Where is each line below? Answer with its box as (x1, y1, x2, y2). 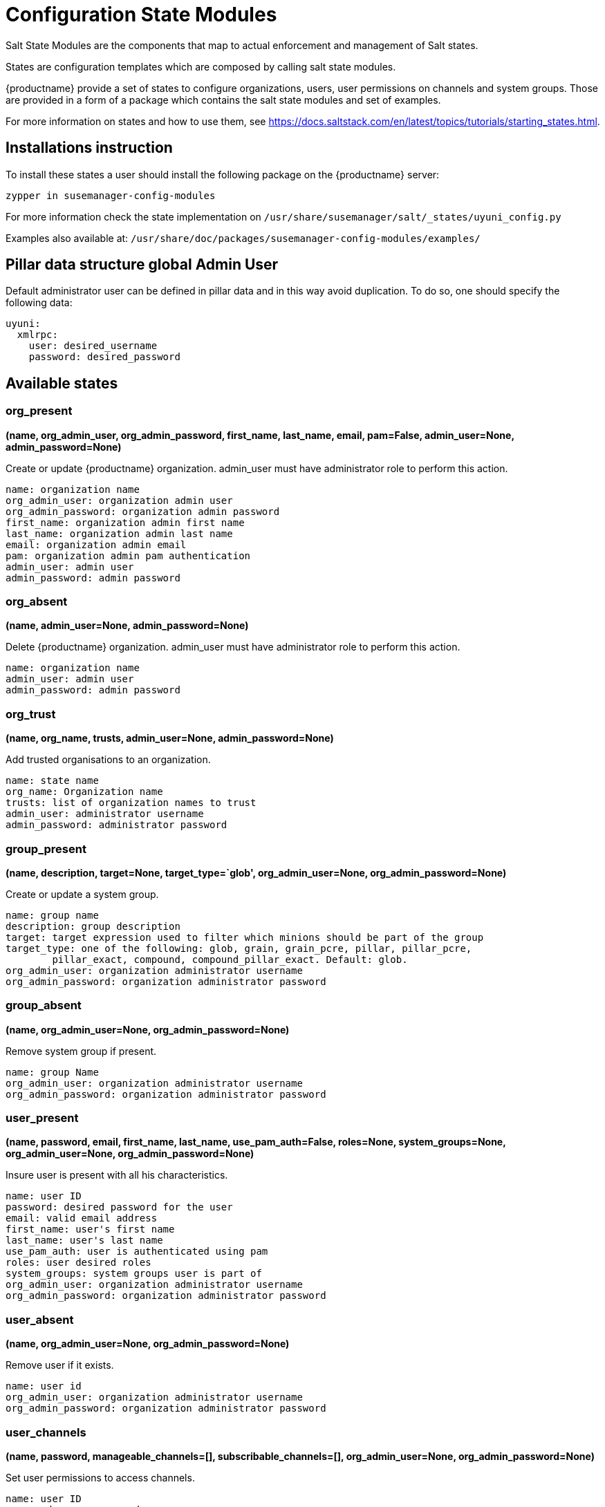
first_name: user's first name (6, 1224, 175, 1235)
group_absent (6, 998, 82, 1013)
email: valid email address (6, 1213, 158, 1224)
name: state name (6, 775, 99, 787)
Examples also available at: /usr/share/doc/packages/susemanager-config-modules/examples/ (6, 232, 481, 244)
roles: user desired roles (6, 1257, 151, 1269)
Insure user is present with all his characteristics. (6, 1169, 228, 1181)
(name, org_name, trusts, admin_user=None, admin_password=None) (6, 732, 334, 745)
